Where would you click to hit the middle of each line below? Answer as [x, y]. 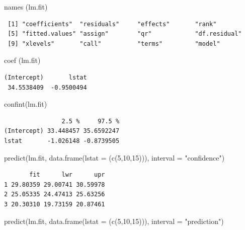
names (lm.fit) [26, 7]
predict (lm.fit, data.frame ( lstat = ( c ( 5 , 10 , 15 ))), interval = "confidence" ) [114, 157]
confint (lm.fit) [26, 104]
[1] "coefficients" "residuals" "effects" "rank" [112, 24]
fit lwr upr [67, 175]
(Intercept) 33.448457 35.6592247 [62, 131]
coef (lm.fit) [22, 60]
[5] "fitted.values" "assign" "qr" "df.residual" [125, 34]
